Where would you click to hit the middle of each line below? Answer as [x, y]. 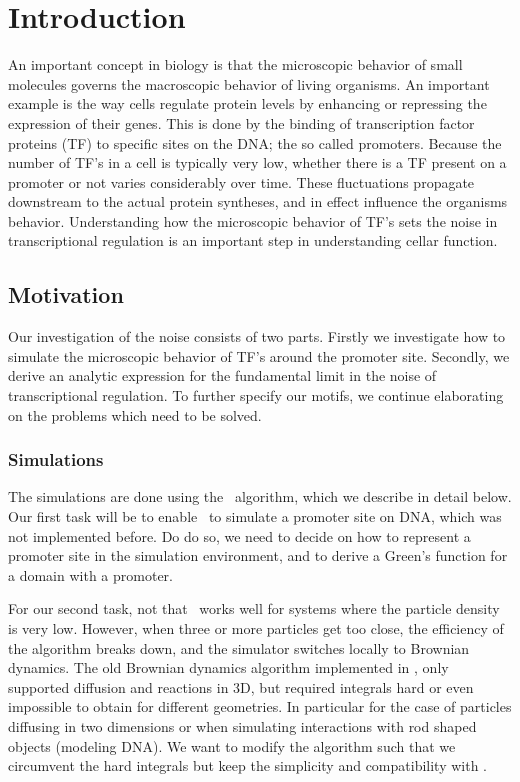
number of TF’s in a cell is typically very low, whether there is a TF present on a [257, 162]
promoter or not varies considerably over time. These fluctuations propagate [241, 181]
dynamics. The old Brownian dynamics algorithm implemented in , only [228, 667]
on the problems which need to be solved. [135, 414]
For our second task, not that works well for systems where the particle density [254, 608]
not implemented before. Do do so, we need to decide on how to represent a [239, 535]
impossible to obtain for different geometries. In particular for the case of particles [260, 706]
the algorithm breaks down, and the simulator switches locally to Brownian [239, 647]
